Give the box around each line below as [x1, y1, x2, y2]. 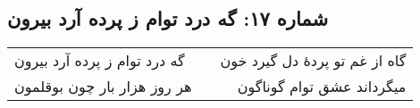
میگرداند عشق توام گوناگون [237, 76, 407, 97]
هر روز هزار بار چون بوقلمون [14, 76, 192, 97]
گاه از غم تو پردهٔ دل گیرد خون [220, 50, 407, 71]
